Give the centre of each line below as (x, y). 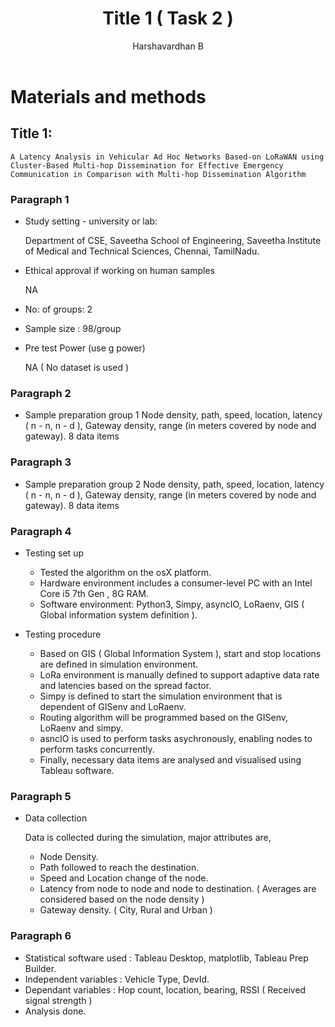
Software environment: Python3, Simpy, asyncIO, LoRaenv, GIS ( (172, 604)
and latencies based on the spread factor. (125, 685)
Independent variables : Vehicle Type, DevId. (117, 979)
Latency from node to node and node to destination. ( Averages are (178, 889)
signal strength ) (58, 1000)
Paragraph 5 (41, 796)
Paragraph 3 (41, 462)
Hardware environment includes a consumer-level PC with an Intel (176, 583)
